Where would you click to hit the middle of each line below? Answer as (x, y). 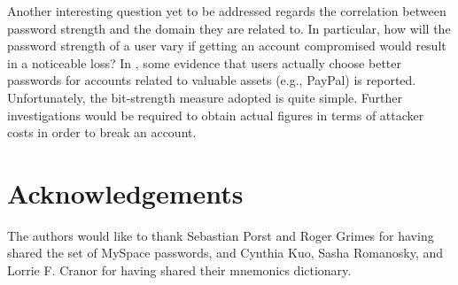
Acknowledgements (125, 193)
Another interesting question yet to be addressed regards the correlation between (227, 11)
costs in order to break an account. (102, 132)
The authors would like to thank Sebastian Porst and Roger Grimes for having (221, 235)
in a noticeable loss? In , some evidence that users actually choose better (204, 62)
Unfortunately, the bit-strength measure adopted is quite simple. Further (205, 97)
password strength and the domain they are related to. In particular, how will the (229, 28)
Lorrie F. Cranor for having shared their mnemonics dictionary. (179, 270)
